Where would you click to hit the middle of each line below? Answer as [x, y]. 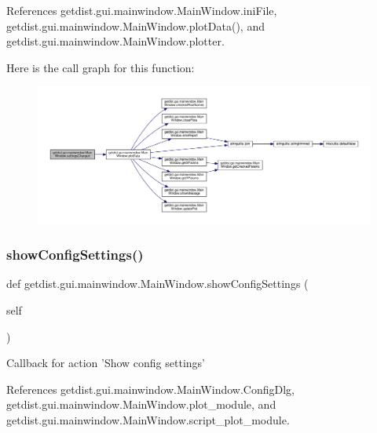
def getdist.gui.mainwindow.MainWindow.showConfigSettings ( [157, 284]
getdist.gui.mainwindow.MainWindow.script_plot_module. [148, 419]
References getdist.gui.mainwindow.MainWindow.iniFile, [142, 10]
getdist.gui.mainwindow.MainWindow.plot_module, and [141, 404]
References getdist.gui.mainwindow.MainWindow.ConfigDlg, [150, 389]
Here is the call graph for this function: [101, 67]
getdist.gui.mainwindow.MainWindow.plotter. [115, 41]
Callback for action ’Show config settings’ [106, 363]
